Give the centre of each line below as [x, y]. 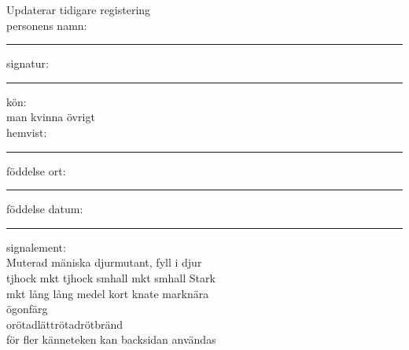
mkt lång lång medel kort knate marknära [108, 293]
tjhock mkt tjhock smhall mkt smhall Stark [111, 277]
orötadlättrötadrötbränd [64, 324]
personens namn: [47, 25]
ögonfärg [27, 309]
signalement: [36, 247]
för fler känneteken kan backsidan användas [111, 339]
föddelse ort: [36, 170]
